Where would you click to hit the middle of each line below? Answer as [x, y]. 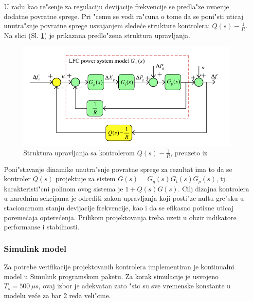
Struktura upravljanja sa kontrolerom [79, 152]
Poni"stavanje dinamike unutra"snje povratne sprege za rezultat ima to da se [118, 169]
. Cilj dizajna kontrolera [214, 188]
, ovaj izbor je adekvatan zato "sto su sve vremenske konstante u [135, 286]
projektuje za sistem [86, 179]
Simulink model [35, 248]
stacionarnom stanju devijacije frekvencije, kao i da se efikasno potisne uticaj [119, 208]
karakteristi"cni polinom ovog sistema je [63, 188]
